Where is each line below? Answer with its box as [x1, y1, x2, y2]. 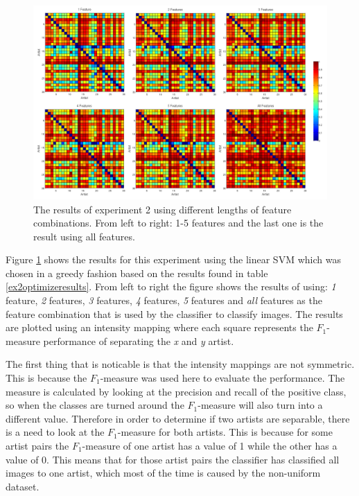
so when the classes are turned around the [6, 398, 184, 412]
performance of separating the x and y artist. [43, 333, 234, 348]
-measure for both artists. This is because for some [117, 425, 333, 439]
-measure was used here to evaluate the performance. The [100, 371, 345, 385]
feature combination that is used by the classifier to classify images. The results [6, 306, 343, 321]
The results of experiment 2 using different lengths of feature [33, 202, 292, 216]
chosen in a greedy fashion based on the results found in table [6, 265, 268, 280]
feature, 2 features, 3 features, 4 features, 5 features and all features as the [6, 293, 322, 308]
